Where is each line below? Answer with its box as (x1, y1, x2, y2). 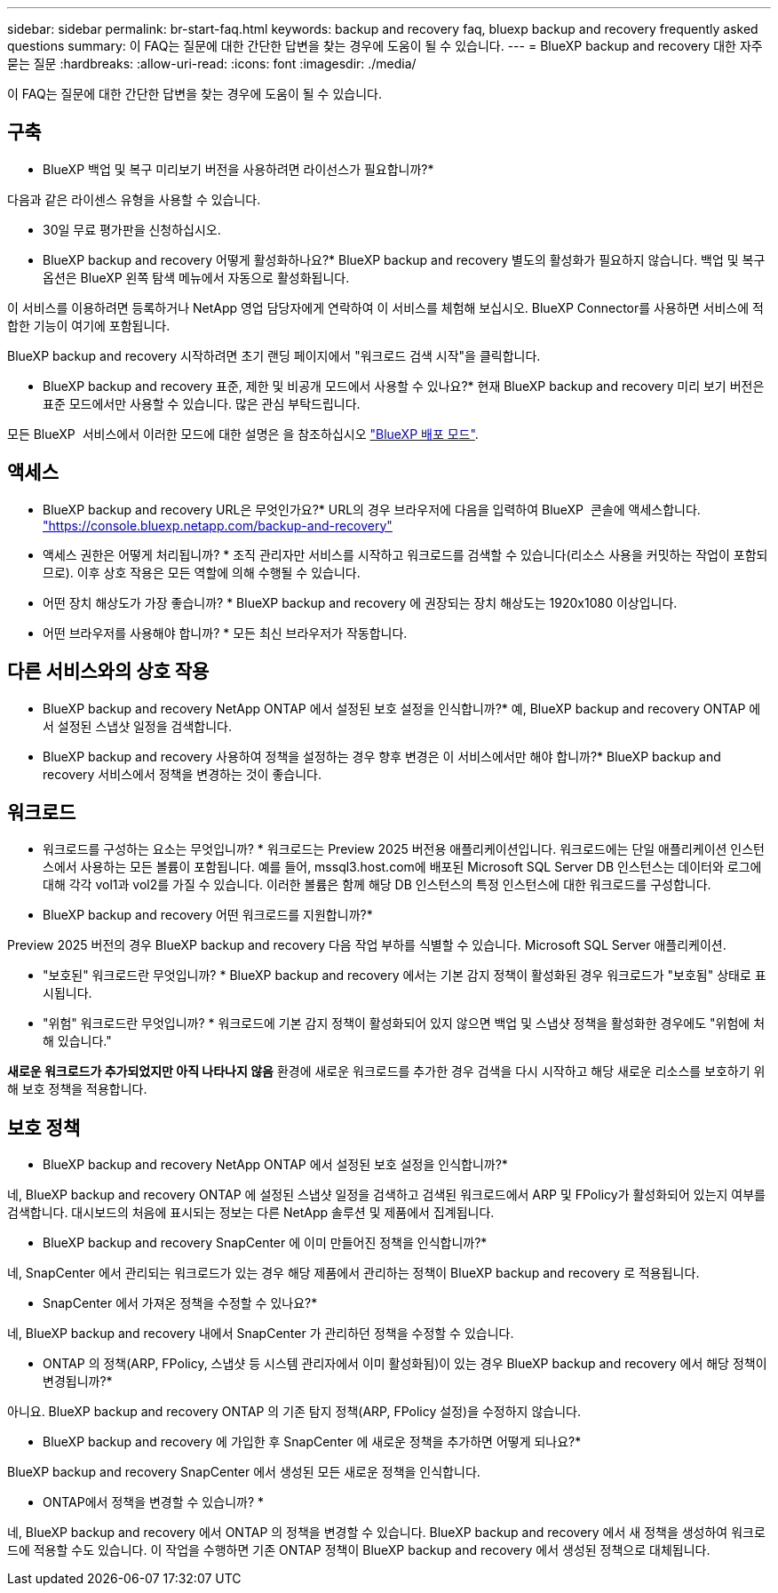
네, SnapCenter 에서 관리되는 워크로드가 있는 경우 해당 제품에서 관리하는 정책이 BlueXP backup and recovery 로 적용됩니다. (7, 1265, 700, 1281)
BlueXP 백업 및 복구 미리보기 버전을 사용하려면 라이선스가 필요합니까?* (43, 161, 434, 177)
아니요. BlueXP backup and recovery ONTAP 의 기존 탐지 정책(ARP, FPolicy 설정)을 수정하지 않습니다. (7, 1404, 581, 1420)
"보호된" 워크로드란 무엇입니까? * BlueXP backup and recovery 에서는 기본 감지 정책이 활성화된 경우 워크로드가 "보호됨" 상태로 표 (43, 968, 766, 984)
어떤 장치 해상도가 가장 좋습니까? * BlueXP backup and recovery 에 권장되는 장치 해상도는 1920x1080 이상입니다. (43, 594, 678, 610)
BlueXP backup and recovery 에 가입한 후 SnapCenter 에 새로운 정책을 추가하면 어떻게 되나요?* (43, 1434, 582, 1450)
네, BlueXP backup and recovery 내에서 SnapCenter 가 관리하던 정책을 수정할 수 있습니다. (7, 1326, 514, 1342)
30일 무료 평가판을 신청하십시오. (43, 221, 221, 237)
